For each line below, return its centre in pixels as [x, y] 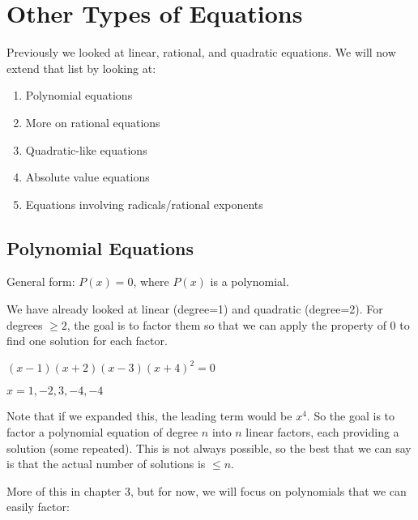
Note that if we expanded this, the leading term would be [149, 416]
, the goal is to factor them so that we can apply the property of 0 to [238, 324]
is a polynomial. [250, 281]
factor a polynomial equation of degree [102, 431]
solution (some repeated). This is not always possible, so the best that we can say [209, 448]
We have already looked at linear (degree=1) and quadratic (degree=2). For [195, 309]
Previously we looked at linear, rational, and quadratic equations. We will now [201, 52]
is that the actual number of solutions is [106, 464]
